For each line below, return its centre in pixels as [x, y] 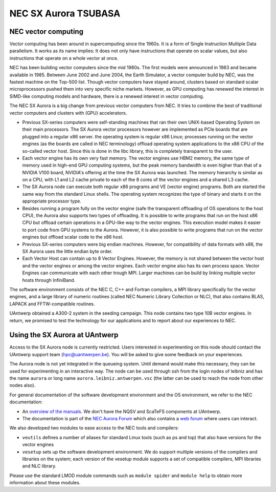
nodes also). [22, 385]
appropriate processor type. [52, 201]
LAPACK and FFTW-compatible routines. [52, 304]
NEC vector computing [47, 32]
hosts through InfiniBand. [49, 280]
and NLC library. [39, 466]
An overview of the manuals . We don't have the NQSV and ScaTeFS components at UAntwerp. [122, 411]
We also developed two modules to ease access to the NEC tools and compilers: [94, 428]
